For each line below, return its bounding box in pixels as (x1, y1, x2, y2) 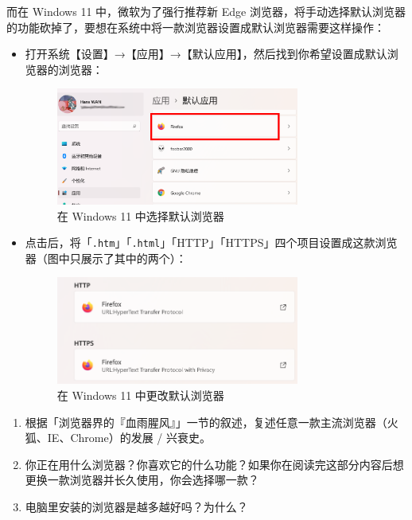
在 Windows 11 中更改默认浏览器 (56, 386, 224, 403)
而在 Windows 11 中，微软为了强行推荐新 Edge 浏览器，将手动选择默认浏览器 (6, 3, 406, 19)
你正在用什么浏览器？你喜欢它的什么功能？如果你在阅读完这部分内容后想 (25, 455, 404, 472)
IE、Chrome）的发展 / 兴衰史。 (47, 429, 211, 446)
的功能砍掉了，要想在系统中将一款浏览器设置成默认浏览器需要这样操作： (6, 18, 385, 35)
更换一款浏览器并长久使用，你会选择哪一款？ (25, 471, 259, 488)
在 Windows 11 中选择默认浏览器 (56, 207, 224, 224)
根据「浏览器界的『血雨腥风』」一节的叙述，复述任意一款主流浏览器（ (25, 413, 387, 430)
